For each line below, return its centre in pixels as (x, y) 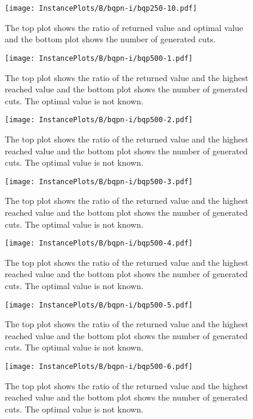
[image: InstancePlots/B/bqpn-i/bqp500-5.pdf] (99, 305)
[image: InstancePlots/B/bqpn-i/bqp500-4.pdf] (99, 243)
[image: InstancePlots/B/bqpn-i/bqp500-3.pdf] (99, 181)
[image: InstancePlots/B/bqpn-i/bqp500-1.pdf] (99, 58)
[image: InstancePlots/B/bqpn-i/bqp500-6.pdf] (99, 367)
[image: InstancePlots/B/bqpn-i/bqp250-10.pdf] (101, 8)
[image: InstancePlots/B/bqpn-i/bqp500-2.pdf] (99, 120)
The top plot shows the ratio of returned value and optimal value (124, 27)
